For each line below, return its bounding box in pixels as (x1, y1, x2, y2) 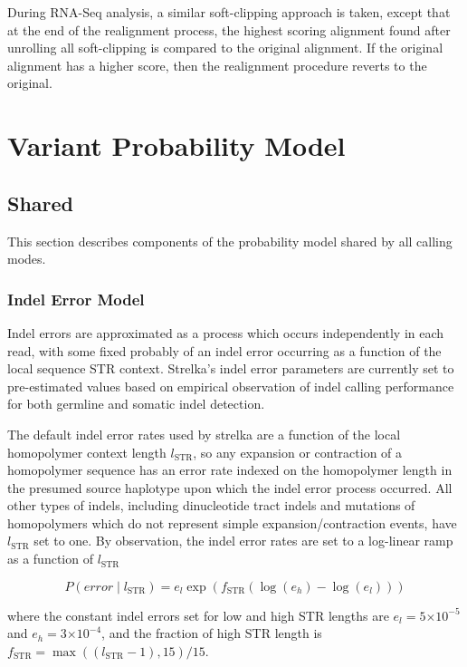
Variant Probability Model (7, 127, 346, 164)
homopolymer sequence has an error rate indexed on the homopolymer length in (7, 460, 453, 479)
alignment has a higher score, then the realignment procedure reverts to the (7, 55, 427, 74)
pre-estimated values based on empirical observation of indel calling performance (7, 376, 454, 395)
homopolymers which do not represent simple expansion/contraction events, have (7, 513, 457, 532)
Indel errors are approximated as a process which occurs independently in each (7, 323, 444, 342)
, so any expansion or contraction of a (193, 442, 403, 461)
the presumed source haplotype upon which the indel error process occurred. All (7, 478, 453, 497)
